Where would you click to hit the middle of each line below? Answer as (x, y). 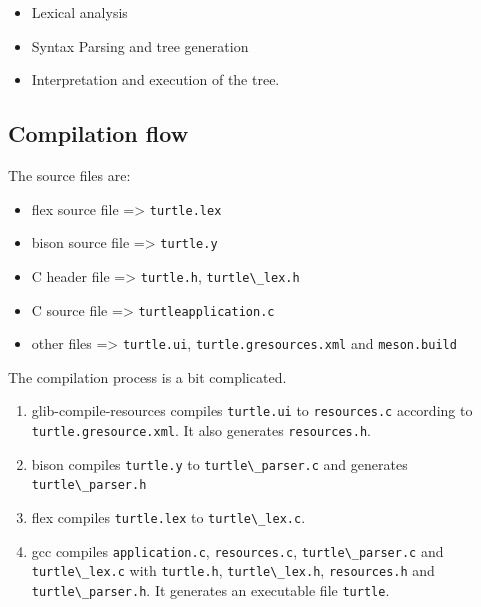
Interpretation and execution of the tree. (155, 79)
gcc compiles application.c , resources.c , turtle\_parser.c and (237, 550)
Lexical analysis (79, 12)
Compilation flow (98, 133)
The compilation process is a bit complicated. (147, 376)
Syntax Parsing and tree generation (140, 45)
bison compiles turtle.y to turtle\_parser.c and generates (219, 463)
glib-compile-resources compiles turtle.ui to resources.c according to (252, 410)
